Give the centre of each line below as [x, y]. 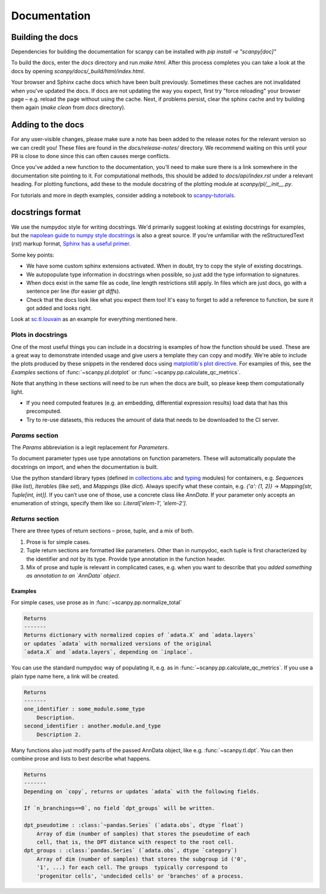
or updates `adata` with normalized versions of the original [118, 643]
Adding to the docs [48, 125]
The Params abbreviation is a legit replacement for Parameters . [90, 447]
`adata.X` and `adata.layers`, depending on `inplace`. [108, 652]
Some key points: [33, 255]
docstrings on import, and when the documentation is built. [85, 467]
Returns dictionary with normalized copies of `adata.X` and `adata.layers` [140, 635]
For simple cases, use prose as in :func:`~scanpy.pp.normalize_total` [97, 602]
